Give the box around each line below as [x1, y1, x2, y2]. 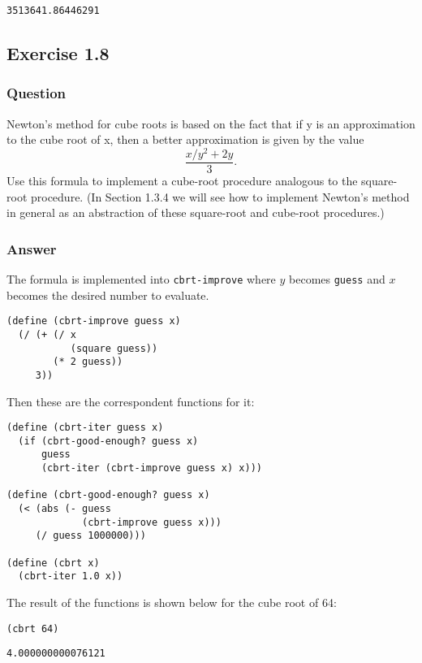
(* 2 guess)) [53, 356, 123, 368]
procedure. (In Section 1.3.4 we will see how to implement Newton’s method [30, 188, 410, 205]
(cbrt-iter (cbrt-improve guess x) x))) [41, 462, 262, 474]
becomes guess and [289, 270, 385, 287]
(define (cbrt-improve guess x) [6, 315, 181, 327]
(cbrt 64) [6, 622, 59, 635]
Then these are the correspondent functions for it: [6, 392, 255, 409]
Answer [6, 238, 57, 258]
